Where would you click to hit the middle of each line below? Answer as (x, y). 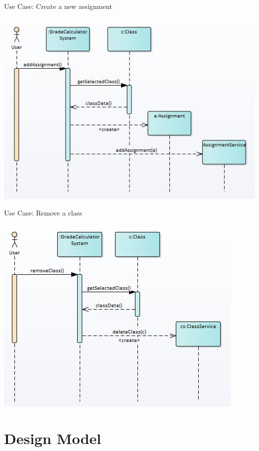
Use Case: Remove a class (43, 213)
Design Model (53, 438)
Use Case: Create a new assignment (58, 6)
